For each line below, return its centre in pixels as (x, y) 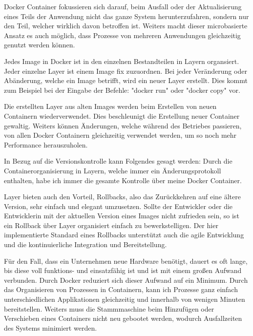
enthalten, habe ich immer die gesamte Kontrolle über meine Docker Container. (123, 180)
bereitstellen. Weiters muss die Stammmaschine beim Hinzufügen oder (109, 308)
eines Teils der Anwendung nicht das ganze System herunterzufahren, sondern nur (126, 16)
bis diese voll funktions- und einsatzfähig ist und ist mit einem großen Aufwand (123, 270)
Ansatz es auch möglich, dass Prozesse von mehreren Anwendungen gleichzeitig (122, 35)
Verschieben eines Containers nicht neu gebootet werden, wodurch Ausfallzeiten (123, 318)
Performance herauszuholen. (46, 144)
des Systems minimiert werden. (51, 327)
